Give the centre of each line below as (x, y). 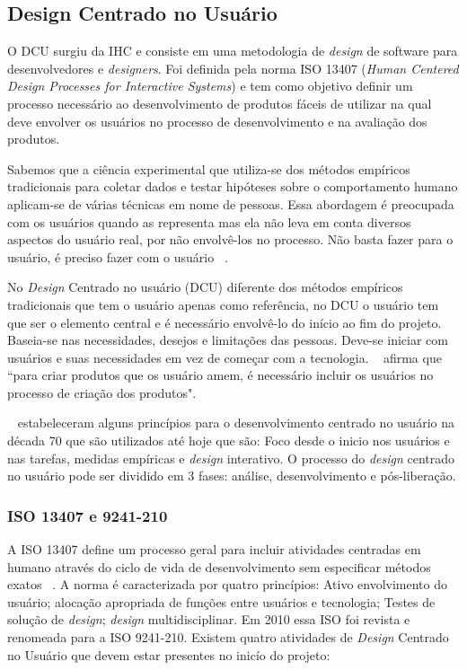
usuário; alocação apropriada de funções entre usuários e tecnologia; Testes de (221, 601)
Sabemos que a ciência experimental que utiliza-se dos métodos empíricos (209, 168)
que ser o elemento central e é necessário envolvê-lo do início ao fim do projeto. (225, 322)
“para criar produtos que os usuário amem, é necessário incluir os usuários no (220, 375)
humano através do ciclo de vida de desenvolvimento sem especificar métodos (219, 566)
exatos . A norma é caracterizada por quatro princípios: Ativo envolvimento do (228, 584)
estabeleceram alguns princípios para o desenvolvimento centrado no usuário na (236, 423)
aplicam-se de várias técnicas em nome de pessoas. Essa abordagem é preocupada (231, 203)
